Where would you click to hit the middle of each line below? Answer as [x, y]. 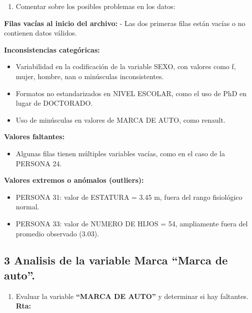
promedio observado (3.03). [57, 233]
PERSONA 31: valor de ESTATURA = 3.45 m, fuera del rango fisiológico [129, 197]
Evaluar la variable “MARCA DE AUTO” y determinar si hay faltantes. [132, 296]
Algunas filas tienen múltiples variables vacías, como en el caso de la [120, 153]
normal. [27, 207]
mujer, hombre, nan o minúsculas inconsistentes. [90, 76]
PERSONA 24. [39, 163]
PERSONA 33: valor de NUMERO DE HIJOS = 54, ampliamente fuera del [132, 223]
